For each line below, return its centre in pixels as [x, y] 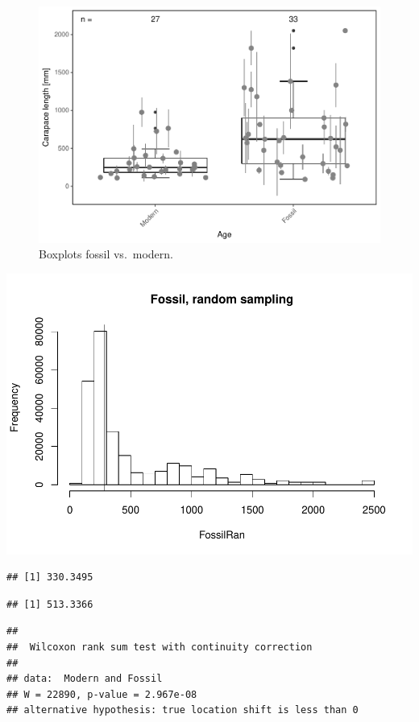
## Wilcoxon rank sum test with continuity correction [160, 648]
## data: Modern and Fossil [85, 679]
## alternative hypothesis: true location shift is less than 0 [183, 710]
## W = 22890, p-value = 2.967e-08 [102, 694]
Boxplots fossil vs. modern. [106, 254]
